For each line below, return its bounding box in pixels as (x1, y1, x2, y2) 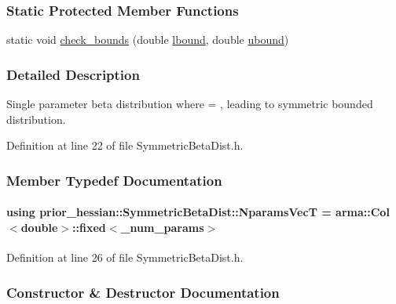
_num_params (120, 219, 204, 235)
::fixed (72, 219, 106, 235)
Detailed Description (6, 64, 140, 84)
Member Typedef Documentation (6, 170, 222, 190)
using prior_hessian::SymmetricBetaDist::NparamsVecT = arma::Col (6, 204, 390, 220)
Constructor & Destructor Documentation (6, 282, 280, 302)
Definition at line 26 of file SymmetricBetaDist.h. (6, 249, 244, 266)
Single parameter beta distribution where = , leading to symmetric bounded (6, 96, 373, 112)
